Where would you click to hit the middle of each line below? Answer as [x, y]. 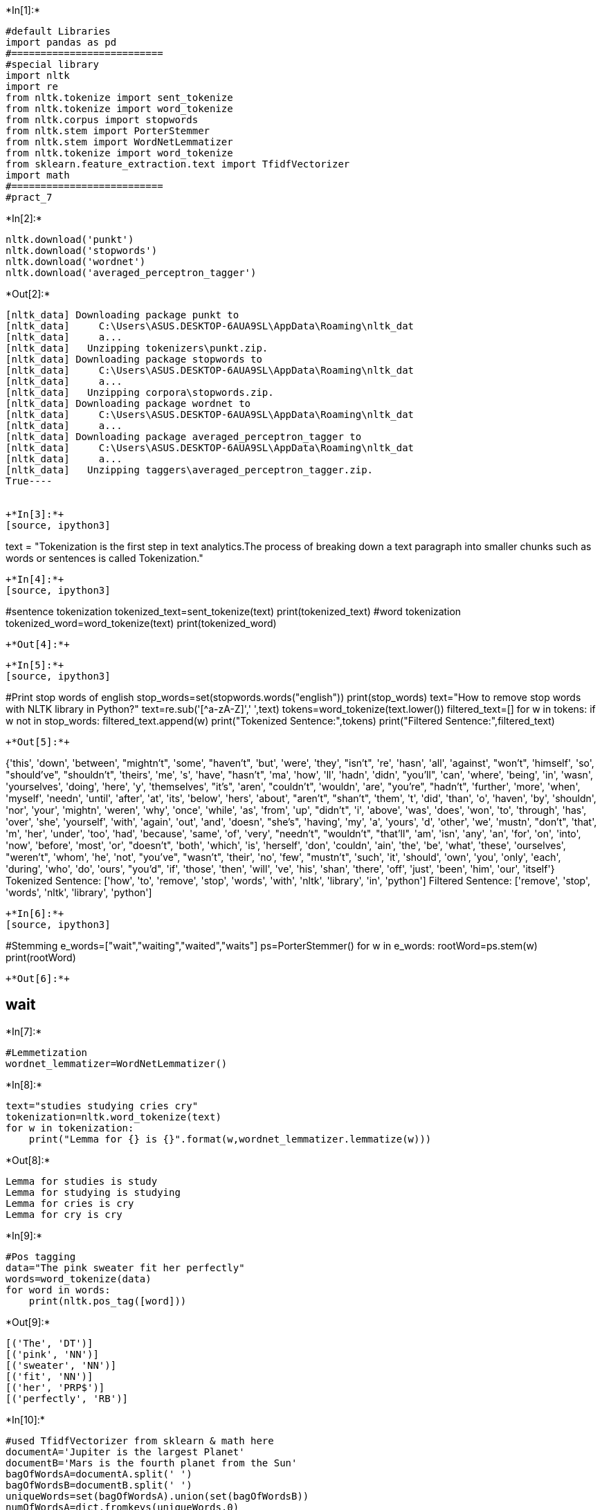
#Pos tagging [41, 1256]
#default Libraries [58, 31]
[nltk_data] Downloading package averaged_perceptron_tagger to [184, 437]
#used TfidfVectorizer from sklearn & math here [140, 1440]
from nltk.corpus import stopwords [102, 120]
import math [38, 175]
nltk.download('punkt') [70, 239]
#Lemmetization [47, 1052]
